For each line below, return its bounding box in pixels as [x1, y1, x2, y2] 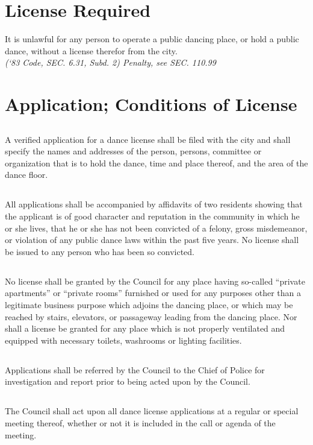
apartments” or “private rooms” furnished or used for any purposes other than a [5, 286, 301, 299]
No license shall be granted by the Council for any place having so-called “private [5, 274, 305, 287]
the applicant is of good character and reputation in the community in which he [5, 210, 300, 222]
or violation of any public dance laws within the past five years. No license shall [5, 233, 299, 246]
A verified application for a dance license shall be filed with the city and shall [5, 133, 291, 145]
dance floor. [5, 168, 48, 181]
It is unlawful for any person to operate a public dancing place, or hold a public [5, 33, 299, 45]
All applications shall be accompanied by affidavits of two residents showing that [5, 198, 303, 210]
